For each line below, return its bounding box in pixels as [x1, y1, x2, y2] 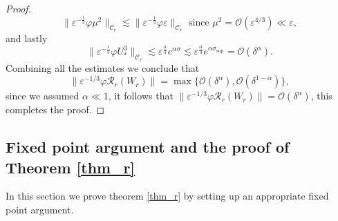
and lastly [6, 30, 48, 45]
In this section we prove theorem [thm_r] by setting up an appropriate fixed [6, 189, 329, 203]
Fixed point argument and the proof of [6, 136, 290, 157]
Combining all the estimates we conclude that [6, 60, 200, 75]
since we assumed [6, 88, 79, 103]
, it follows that [108, 88, 173, 103]
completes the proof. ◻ [6, 102, 105, 117]
